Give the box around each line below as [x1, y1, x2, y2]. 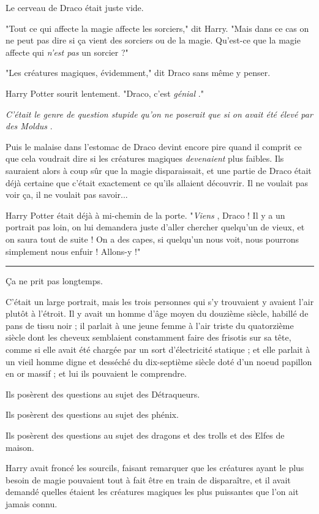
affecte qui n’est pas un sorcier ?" [6, 45, 129, 58]
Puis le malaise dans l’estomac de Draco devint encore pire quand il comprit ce [6, 140, 302, 153]
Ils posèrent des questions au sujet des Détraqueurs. [6, 387, 200, 400]
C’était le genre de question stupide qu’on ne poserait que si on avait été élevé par [6, 107, 313, 120]
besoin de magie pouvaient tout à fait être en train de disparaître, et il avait [6, 473, 291, 486]
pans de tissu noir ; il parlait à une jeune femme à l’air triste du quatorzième [6, 319, 294, 331]
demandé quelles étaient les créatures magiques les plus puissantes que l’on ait [6, 485, 299, 498]
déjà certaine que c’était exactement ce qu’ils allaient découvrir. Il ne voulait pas [6, 176, 309, 189]
